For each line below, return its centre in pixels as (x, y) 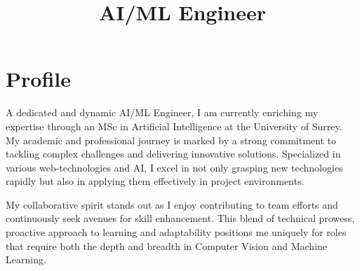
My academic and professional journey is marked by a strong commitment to (171, 140)
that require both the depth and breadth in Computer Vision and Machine (167, 245)
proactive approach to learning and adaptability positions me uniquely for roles (176, 232)
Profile (38, 79)
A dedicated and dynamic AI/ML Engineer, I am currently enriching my (162, 112)
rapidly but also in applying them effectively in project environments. (155, 181)
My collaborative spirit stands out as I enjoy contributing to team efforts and (172, 204)
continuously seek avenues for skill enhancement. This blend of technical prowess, (180, 218)
